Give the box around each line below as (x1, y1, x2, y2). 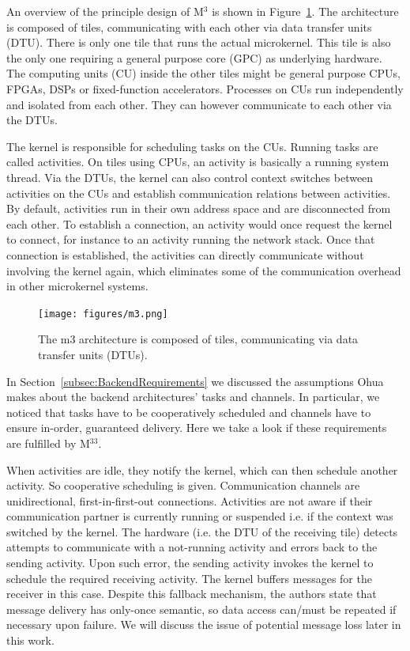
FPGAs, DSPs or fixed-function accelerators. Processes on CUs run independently (6, 80, 404, 97)
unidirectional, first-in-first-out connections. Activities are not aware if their (6, 492, 373, 509)
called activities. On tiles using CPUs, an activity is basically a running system (6, 153, 389, 170)
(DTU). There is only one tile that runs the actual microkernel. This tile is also (6, 34, 391, 51)
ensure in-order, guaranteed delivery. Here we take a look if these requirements (6, 419, 387, 436)
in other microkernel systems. (6, 278, 149, 294)
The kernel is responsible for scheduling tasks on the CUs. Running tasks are (6, 138, 378, 154)
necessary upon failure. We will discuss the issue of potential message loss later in (6, 616, 401, 633)
